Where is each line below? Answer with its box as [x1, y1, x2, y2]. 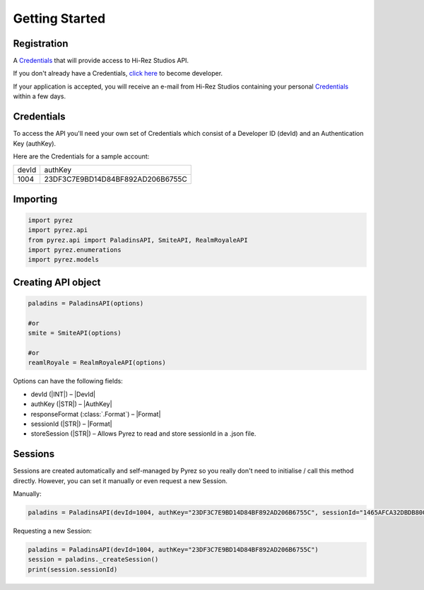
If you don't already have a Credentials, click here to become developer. [13, 69, 223, 78]
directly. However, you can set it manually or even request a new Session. [13, 476, 228, 485]
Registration [13, 37, 69, 50]
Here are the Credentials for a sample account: [13, 152, 150, 161]
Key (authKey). [13, 139, 57, 148]
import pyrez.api [28, 226, 88, 234]
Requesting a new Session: [13, 527, 92, 536]
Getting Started [13, 11, 106, 26]
